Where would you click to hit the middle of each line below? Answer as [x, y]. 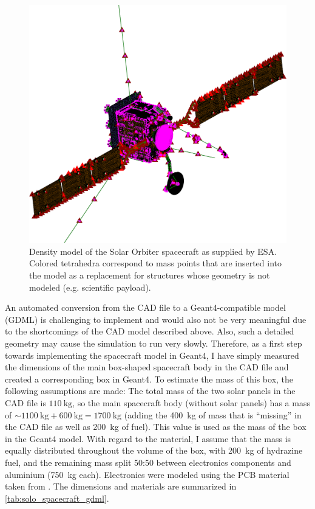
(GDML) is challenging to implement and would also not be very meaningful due [156, 319]
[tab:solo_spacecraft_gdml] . [57, 498]
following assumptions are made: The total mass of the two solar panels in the [150, 391]
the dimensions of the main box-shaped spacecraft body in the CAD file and [147, 367]
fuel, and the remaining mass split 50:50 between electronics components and [148, 462]
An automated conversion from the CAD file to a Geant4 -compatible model [145, 307]
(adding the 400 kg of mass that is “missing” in [213, 414]
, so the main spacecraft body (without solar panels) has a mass [191, 403]
